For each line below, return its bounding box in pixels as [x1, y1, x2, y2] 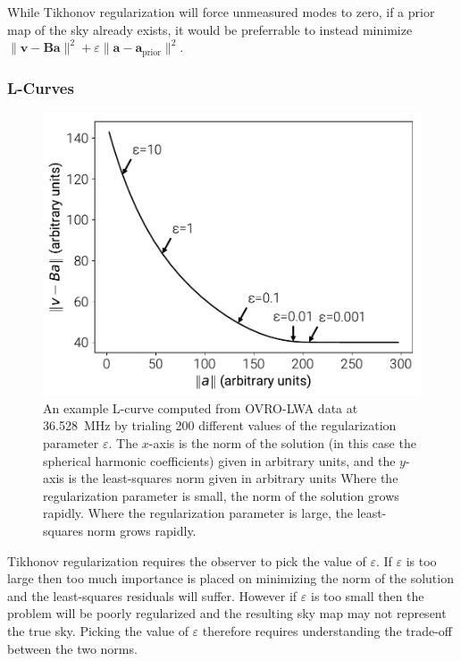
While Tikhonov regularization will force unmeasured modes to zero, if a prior [7, 3, 435, 21]
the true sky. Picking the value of [7, 622, 189, 640]
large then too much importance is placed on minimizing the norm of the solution [7, 569, 454, 588]
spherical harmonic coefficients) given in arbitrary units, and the [43, 451, 396, 470]
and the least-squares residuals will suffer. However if [7, 586, 298, 605]
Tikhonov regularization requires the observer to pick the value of [7, 551, 366, 570]
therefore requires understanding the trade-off [202, 622, 453, 640]
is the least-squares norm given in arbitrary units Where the [68, 469, 398, 487]
